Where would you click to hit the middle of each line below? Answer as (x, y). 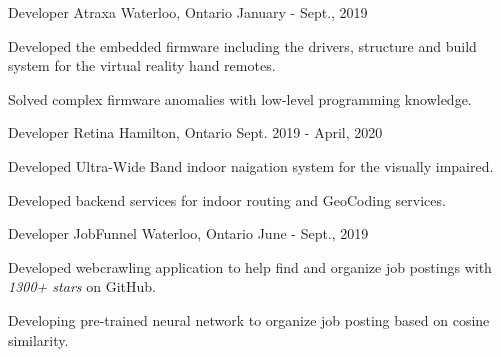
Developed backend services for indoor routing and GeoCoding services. (227, 199)
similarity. (38, 339)
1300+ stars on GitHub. (82, 286)
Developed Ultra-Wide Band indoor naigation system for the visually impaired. (251, 165)
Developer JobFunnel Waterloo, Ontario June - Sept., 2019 (188, 233)
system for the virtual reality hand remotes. (142, 65)
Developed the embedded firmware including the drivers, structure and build (242, 45)
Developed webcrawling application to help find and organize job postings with (250, 266)
